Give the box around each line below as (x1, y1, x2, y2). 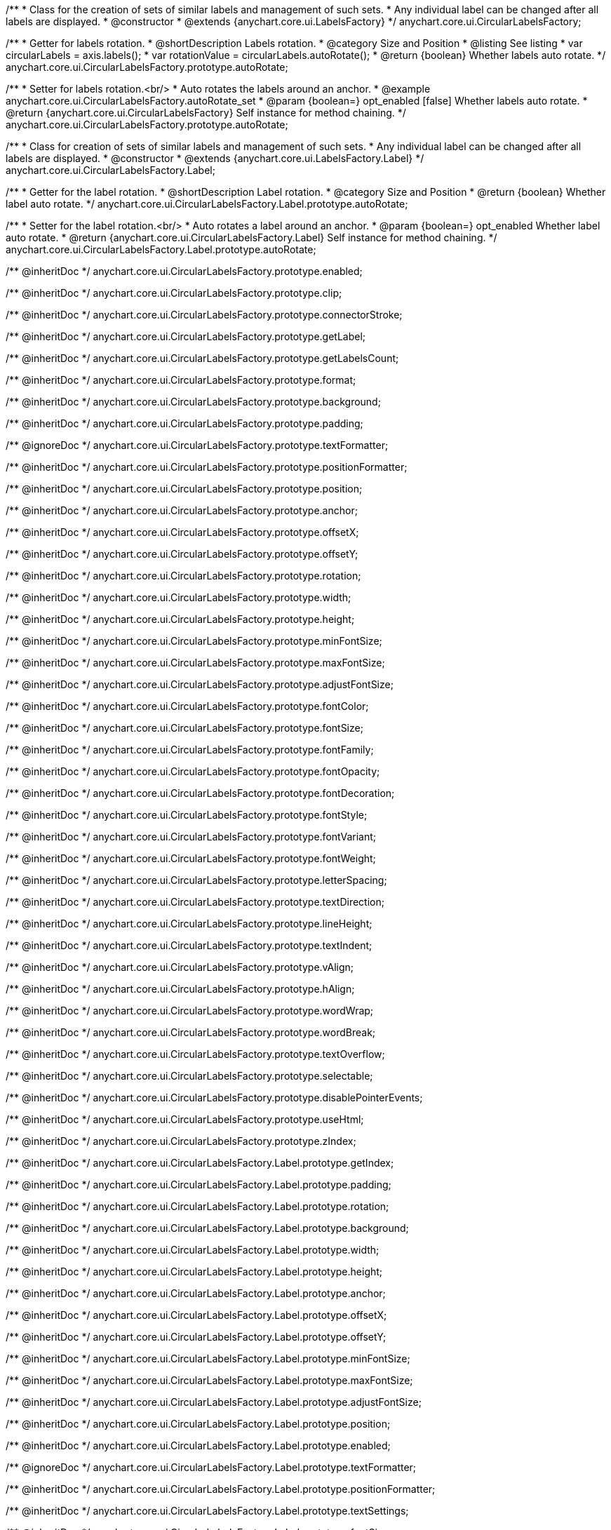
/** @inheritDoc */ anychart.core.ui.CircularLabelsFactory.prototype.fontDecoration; (6, 787, 395, 799)
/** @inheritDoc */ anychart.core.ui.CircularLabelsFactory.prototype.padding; (6, 417, 363, 429)
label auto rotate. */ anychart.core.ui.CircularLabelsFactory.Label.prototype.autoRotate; (6, 198, 408, 210)
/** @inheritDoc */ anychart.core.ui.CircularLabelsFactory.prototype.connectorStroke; (6, 309, 403, 321)
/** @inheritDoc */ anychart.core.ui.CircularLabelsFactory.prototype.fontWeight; (6, 852, 376, 864)
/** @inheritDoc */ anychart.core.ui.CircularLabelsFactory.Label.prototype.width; (6, 1244, 380, 1256)
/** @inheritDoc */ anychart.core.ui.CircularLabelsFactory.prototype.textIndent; (6, 939, 372, 951)
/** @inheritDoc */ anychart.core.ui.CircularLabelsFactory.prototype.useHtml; (6, 1113, 364, 1125)
